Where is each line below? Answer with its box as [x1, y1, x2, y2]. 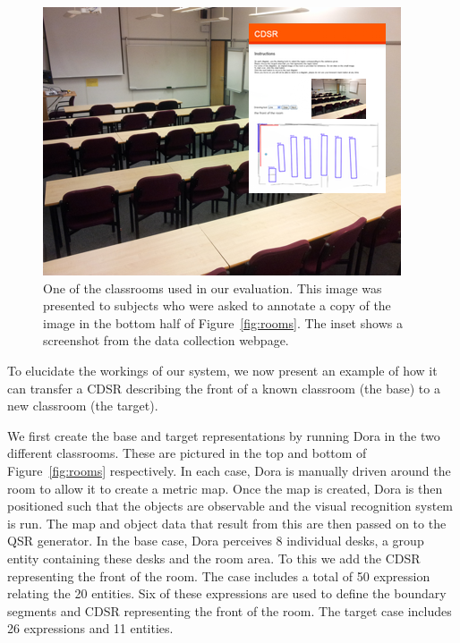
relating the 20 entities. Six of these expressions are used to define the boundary [7, 584, 447, 603]
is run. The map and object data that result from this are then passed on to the [7, 513, 447, 532]
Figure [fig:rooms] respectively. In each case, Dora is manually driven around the [7, 461, 451, 479]
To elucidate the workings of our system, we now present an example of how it [7, 360, 438, 379]
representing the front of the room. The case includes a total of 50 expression [7, 566, 430, 585]
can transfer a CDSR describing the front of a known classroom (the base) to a [7, 378, 440, 397]
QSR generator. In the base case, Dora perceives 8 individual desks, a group [7, 531, 424, 550]
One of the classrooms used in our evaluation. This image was [43, 278, 382, 297]
